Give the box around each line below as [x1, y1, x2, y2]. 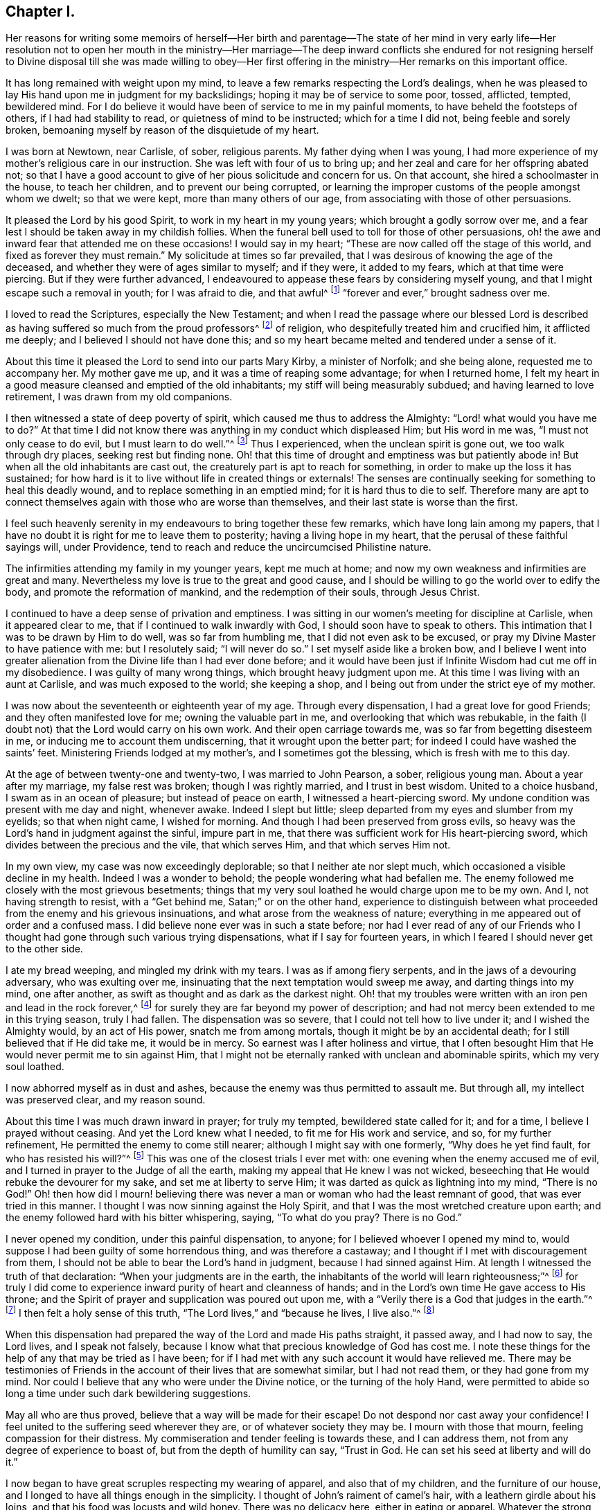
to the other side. [6, 943, 83, 955]
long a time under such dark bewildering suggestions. [6, 1387, 251, 1400]
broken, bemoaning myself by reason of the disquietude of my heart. [6, 124, 319, 136]
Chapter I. [6, 3, 75, 20]
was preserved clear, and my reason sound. [6, 1094, 206, 1106]
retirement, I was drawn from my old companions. [6, 390, 233, 402]
